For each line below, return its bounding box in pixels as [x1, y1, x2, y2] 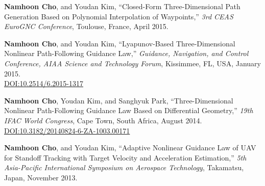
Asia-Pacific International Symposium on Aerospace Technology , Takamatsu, [4, 162, 244, 173]
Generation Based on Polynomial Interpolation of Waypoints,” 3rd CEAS [4, 11, 233, 21]
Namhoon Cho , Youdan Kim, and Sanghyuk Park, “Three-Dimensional [4, 95, 233, 105]
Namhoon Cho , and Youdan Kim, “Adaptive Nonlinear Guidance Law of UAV [4, 142, 256, 153]
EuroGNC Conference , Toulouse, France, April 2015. [4, 21, 168, 32]
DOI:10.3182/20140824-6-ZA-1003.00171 [4, 125, 130, 136]
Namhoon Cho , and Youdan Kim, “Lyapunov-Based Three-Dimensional [4, 38, 235, 48]
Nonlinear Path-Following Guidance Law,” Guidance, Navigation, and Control [4, 48, 249, 59]
